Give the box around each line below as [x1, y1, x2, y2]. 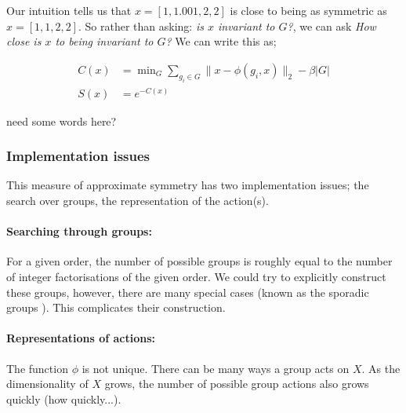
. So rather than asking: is [78, 17, 204, 34]
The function [6, 360, 68, 376]
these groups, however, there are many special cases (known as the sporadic [6, 283, 369, 300]
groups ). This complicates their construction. [6, 299, 226, 316]
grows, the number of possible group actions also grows [104, 375, 369, 392]
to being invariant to [55, 33, 154, 49]
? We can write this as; [165, 33, 277, 49]
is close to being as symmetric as [230, 2, 387, 18]
